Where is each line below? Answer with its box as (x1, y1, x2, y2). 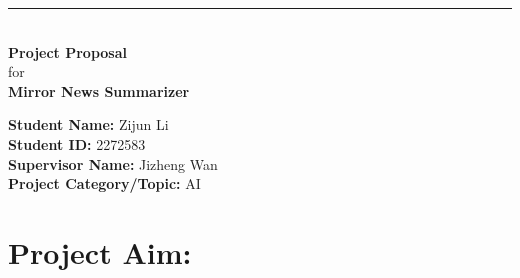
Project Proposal (8, 41, 127, 62)
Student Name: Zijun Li (8, 114, 169, 135)
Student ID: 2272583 (8, 133, 146, 154)
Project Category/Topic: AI (8, 173, 201, 194)
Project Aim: (8, 231, 192, 272)
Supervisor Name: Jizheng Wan (8, 153, 218, 174)
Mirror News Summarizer (8, 80, 190, 101)
